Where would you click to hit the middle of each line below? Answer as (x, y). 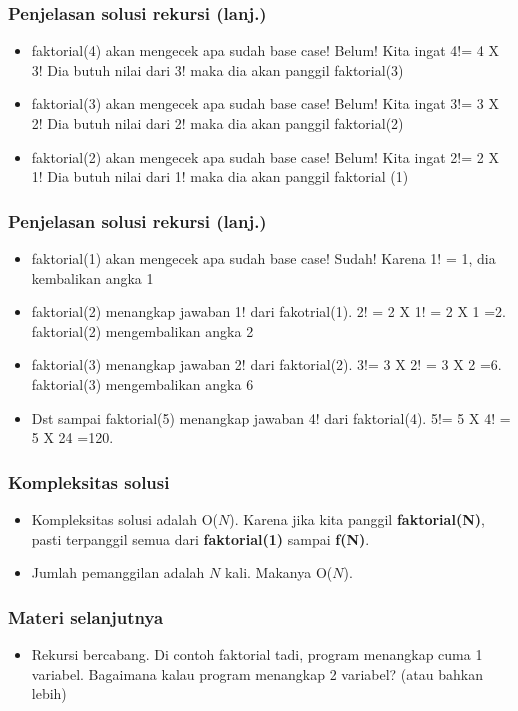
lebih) (49, 693)
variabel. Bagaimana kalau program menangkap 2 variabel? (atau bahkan (257, 673)
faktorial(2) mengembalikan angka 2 (142, 330)
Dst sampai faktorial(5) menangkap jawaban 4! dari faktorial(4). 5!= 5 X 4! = (271, 417)
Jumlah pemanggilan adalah (118, 572)
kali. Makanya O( (278, 572)
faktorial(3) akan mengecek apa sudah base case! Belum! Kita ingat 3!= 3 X (265, 103)
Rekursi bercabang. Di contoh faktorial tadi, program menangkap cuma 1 (257, 653)
